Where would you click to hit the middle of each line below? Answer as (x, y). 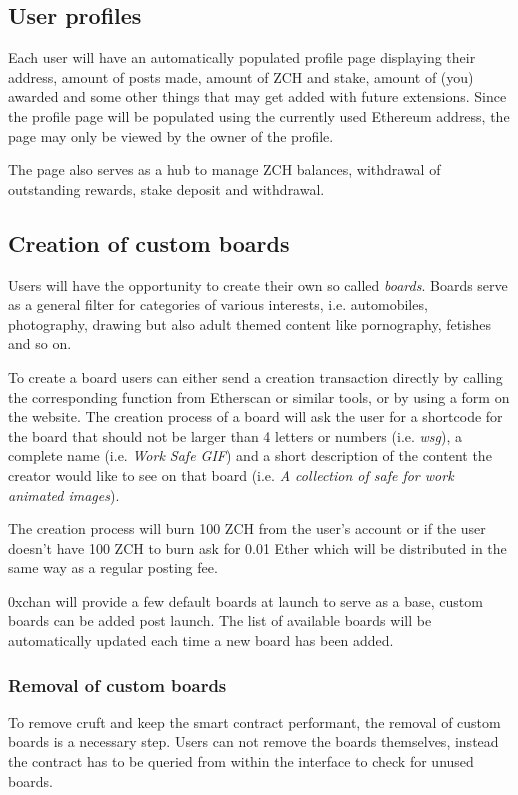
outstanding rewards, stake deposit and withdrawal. (166, 188)
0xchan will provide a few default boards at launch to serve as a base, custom (245, 600)
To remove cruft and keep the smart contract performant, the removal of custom (254, 721)
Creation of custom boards (149, 242)
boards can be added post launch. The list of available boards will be (220, 620)
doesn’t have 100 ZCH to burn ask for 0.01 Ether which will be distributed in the (257, 547)
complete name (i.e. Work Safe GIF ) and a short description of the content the (250, 455)
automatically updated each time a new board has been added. (201, 640)
